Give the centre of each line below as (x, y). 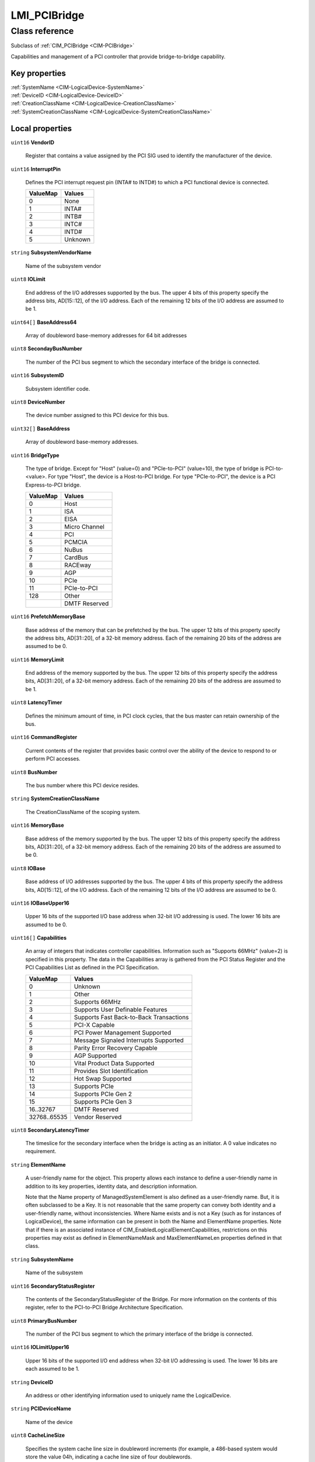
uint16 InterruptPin (36, 169)
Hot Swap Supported (103, 1078)
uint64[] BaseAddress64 (44, 322)
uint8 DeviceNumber (38, 402)
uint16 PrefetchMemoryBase (48, 616)
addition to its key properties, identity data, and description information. (111, 1186)
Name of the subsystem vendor (63, 265)
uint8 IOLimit (28, 279)
